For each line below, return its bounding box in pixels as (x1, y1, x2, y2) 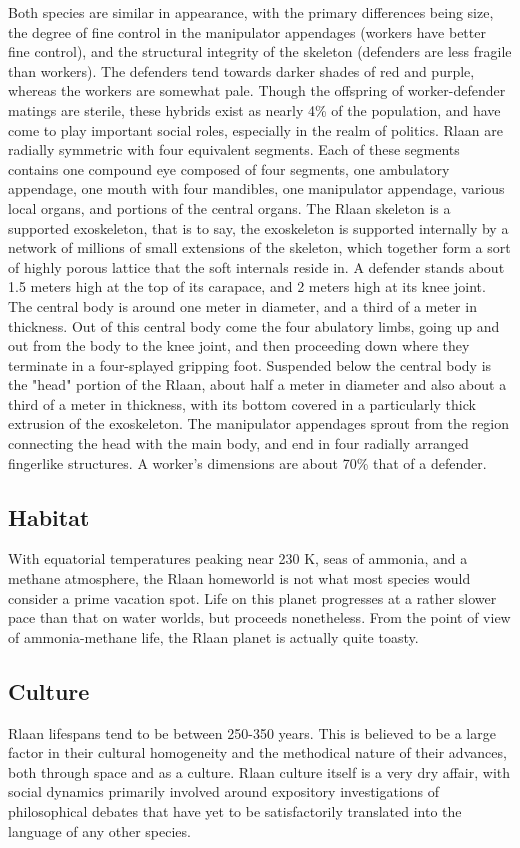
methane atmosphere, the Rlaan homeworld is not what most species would (8, 568, 471, 589)
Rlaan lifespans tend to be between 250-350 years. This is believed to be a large (8, 722, 496, 743)
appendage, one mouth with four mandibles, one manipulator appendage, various (8, 178, 505, 199)
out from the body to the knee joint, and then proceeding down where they (8, 335, 470, 356)
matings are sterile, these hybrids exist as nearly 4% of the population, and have (8, 99, 501, 120)
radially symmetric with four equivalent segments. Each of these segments (8, 139, 460, 160)
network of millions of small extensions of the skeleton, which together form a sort (8, 237, 511, 258)
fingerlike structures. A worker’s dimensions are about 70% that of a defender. (8, 452, 487, 473)
